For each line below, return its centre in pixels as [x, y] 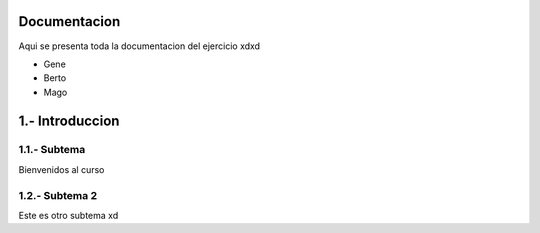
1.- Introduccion [69, 120]
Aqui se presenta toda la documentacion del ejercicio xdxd [139, 46]
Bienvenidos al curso [61, 169]
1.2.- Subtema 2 [58, 195]
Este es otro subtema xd [68, 215]
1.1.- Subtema [52, 150]
